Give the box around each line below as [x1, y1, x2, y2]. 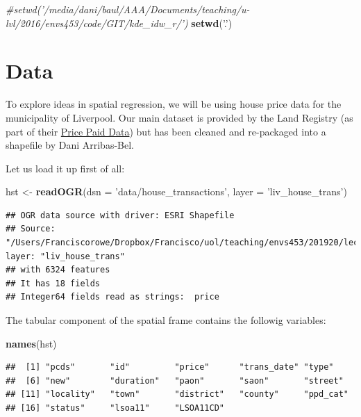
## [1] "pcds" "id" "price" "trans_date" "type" [6, 362, 334, 373]
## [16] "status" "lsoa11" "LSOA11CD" [6, 403, 224, 413]
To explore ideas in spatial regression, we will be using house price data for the [6, 97, 342, 111]
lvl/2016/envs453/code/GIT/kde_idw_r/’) [6, 15, 188, 30]
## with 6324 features [6, 265, 110, 275]
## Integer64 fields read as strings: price [6, 292, 219, 302]
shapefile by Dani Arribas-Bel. [6, 138, 134, 152]
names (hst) [6, 336, 57, 350]
